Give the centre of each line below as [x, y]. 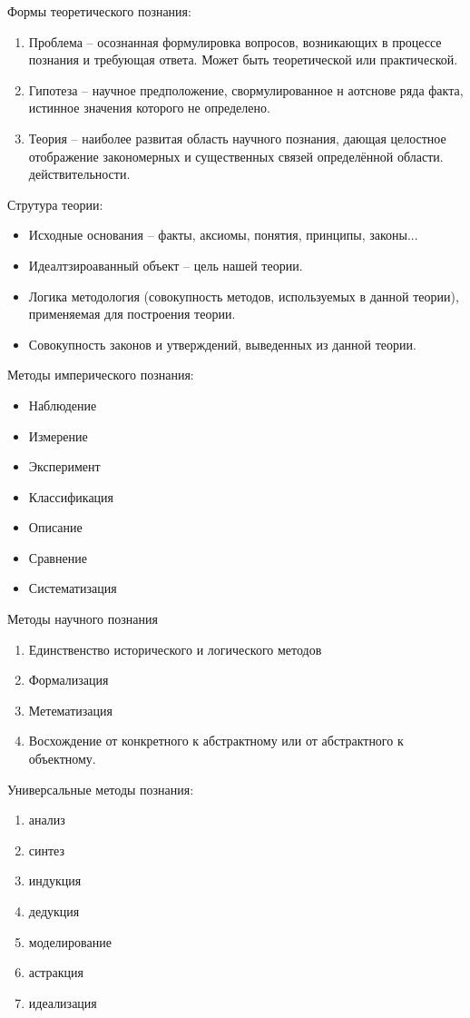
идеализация [63, 1002]
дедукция [54, 911]
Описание [55, 527]
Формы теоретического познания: [99, 11]
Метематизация [70, 710]
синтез [47, 850]
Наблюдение [63, 405]
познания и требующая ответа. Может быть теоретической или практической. [243, 59]
